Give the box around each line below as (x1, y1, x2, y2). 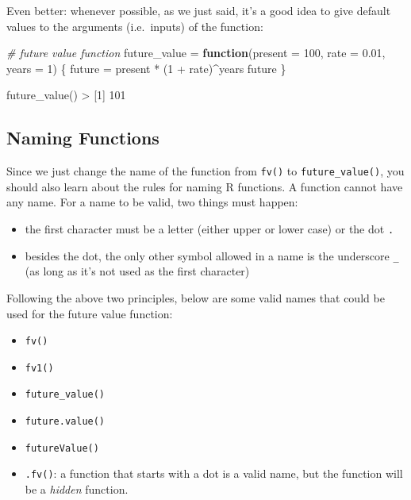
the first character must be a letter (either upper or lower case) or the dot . (25, 221, 394, 237)
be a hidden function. (25, 481, 129, 498)
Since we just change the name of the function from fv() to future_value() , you (6, 163, 405, 179)
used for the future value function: (6, 305, 173, 321)
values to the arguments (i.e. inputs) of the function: (6, 17, 263, 34)
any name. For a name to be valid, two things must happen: (6, 194, 298, 210)
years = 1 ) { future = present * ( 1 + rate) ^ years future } (6, 60, 286, 76)
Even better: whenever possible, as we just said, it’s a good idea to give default (6, 2, 391, 18)
